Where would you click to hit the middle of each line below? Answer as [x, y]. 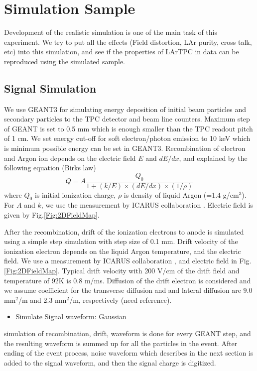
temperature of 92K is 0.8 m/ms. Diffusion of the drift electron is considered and [128, 280]
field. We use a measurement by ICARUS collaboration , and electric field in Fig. [128, 261]
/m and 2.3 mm [43, 300]
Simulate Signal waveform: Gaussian [71, 316]
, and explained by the [213, 158]
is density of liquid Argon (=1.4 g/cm [181, 194]
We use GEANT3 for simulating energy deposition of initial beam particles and [125, 109]
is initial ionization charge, [75, 194]
